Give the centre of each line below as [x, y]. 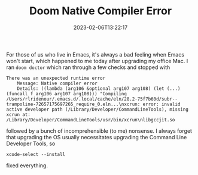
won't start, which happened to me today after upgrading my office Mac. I [97, 61]
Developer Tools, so [31, 143]
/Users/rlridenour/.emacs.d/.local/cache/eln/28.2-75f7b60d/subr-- [92, 99]
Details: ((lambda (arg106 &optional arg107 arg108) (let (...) [99, 88]
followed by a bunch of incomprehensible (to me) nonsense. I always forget [99, 131]
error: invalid [162, 104]
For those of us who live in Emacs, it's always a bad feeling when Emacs [95, 54]
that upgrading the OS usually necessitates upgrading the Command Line [97, 137]
